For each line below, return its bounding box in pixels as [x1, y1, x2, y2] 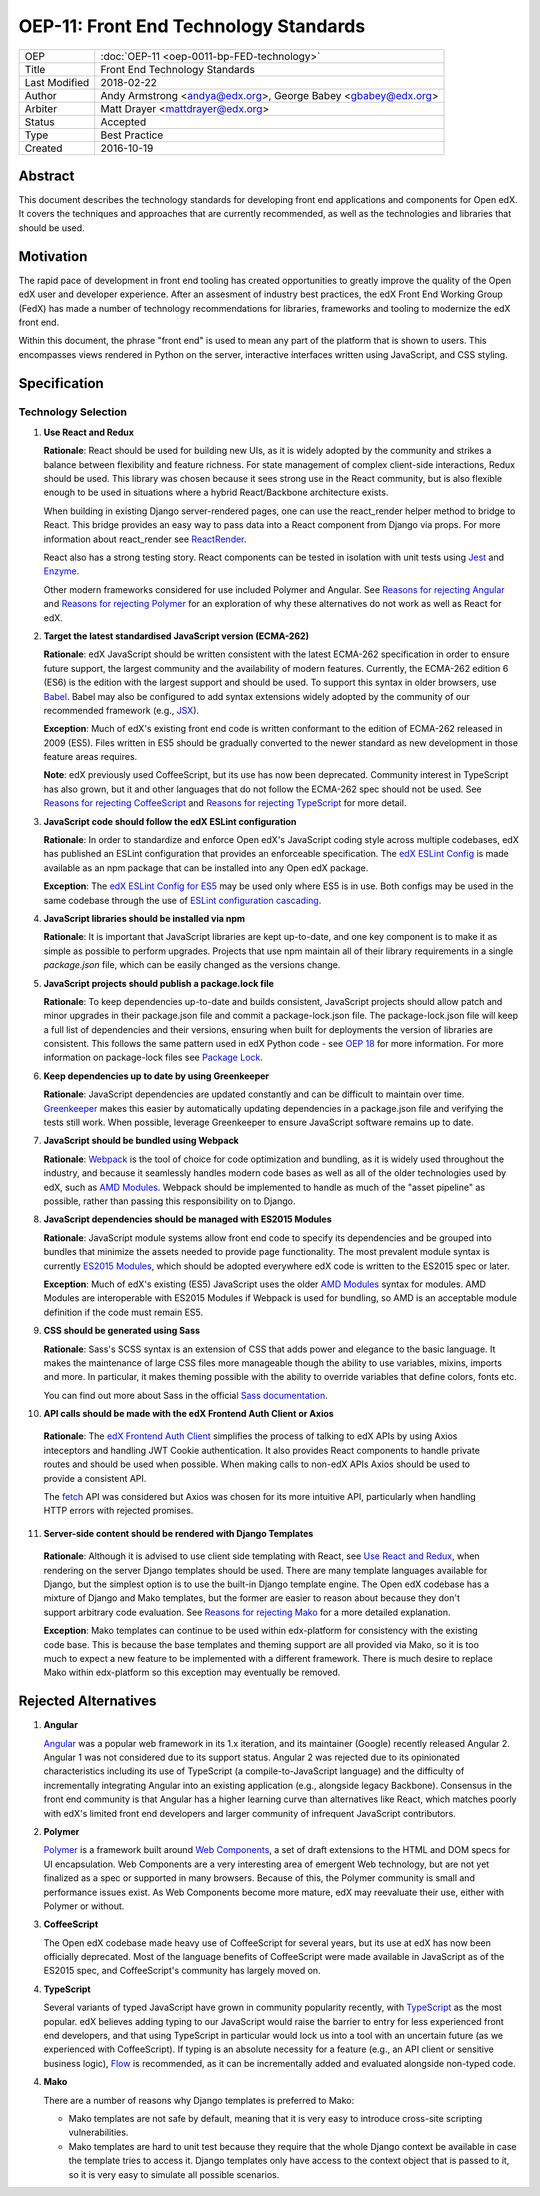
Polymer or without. [43, 1900, 125, 1912]
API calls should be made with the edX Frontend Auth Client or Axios [43, 1408, 334, 1420]
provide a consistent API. [43, 1472, 147, 1484]
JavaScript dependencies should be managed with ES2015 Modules [43, 1213, 332, 1225]
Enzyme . [43, 565, 80, 577]
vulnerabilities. [68, 2126, 129, 2139]
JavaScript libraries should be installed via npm [43, 912, 245, 924]
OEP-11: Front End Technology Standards [18, 15, 366, 37]
